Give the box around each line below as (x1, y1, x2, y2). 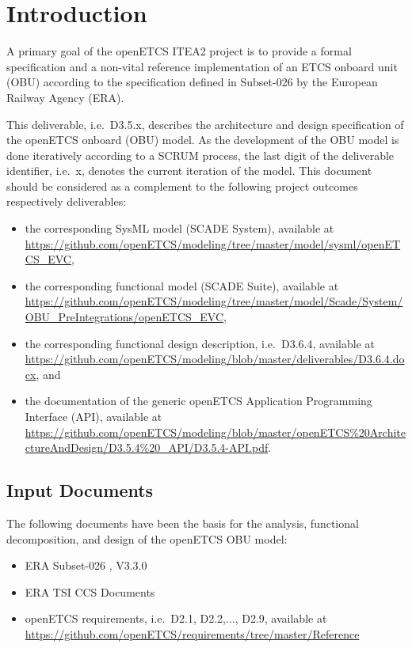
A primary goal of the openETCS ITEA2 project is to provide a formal (6, 43, 352, 59)
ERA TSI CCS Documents (25, 583, 155, 600)
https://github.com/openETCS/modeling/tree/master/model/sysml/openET (25, 235, 401, 252)
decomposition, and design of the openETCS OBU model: (6, 530, 288, 547)
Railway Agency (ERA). (6, 89, 124, 105)
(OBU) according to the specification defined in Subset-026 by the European (6, 74, 378, 90)
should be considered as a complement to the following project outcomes (6, 177, 358, 194)
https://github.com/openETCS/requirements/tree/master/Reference (25, 625, 360, 642)
